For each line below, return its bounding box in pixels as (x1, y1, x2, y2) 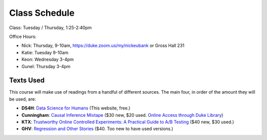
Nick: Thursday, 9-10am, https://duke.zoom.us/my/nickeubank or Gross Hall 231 (21, 42, 185, 49)
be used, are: (9, 96, 37, 102)
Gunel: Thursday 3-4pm (21, 63, 71, 69)
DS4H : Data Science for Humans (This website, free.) (21, 105, 131, 111)
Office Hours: (9, 34, 37, 39)
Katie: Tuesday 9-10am (21, 49, 69, 55)
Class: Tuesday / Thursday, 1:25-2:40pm (9, 25, 92, 31)
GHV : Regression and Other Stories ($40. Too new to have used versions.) (21, 126, 174, 132)
